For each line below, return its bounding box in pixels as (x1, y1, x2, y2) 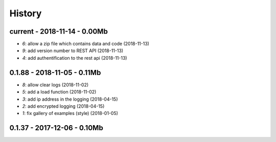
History (9, 8, 42, 19)
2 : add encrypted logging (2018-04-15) (22, 103, 105, 109)
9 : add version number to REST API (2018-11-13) (22, 48, 124, 54)
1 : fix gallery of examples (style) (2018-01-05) (22, 110, 119, 116)
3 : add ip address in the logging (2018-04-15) (22, 96, 118, 102)
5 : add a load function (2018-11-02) (22, 89, 97, 95)
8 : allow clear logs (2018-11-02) (22, 82, 89, 88)
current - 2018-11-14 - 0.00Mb (9, 27, 108, 36)
